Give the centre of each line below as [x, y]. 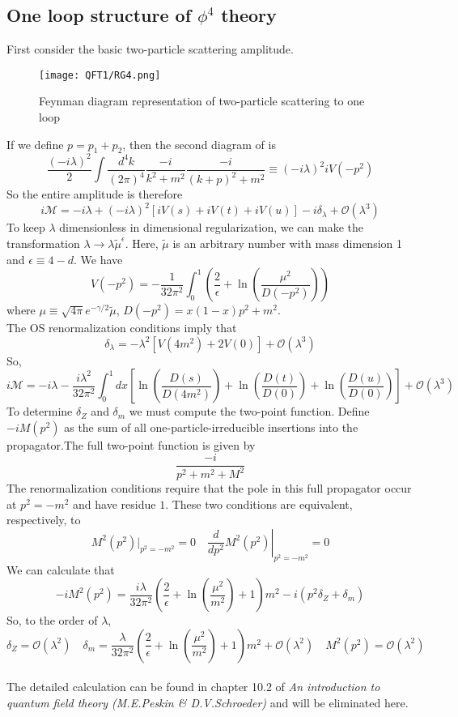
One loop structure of [99, 15]
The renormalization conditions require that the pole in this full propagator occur [209, 488]
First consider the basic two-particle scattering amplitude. [150, 49]
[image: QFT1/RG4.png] [100, 75]
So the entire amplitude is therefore [95, 194]
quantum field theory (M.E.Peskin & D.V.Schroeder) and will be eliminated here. [208, 702]
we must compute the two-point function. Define [249, 411]
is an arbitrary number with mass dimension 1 [287, 243]
